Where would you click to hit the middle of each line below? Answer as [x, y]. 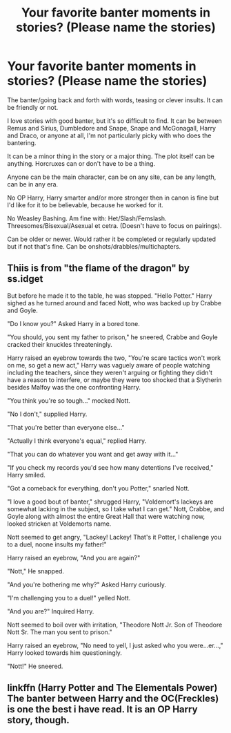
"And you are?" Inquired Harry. [51, 611]
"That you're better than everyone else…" [66, 427]
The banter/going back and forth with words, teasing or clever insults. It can [115, 100]
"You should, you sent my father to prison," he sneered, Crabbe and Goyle [113, 337]
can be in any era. [33, 184]
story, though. [39, 720]
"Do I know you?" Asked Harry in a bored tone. [73, 323]
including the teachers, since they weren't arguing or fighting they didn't [110, 372]
